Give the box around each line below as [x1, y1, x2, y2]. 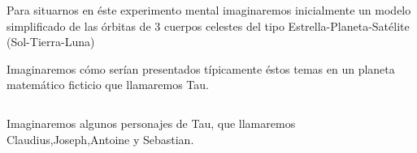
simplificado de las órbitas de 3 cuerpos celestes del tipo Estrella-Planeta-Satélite [7, 17, 410, 34]
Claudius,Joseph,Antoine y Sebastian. [7, 130, 194, 147]
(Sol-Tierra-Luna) [7, 33, 95, 50]
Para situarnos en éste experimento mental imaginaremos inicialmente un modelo [7, 2, 411, 18]
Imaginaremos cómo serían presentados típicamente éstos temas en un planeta [7, 60, 395, 77]
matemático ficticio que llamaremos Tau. [7, 76, 209, 93]
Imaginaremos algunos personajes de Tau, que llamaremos [7, 114, 296, 131]
